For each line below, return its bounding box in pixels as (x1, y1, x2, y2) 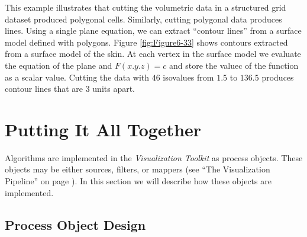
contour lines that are (5, 82, 83, 95)
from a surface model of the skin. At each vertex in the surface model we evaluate (5, 47, 301, 60)
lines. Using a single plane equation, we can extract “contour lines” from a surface (5, 24, 302, 37)
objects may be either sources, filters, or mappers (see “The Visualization (5, 163, 270, 175)
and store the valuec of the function (169, 59, 299, 71)
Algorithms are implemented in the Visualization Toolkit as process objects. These (5, 151, 303, 164)
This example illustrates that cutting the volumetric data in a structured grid (5, 1, 286, 13)
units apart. (92, 82, 135, 95)
